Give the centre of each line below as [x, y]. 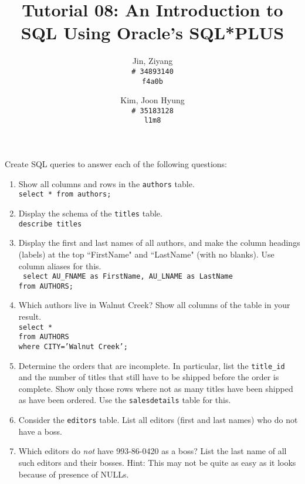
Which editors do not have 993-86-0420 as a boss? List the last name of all [152, 451]
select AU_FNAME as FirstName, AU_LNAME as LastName [128, 277]
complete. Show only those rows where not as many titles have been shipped [156, 388]
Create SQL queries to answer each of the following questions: [116, 164]
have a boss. [40, 431]
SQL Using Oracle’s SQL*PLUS [152, 33]
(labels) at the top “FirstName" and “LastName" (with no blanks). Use [146, 254]
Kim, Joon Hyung [152, 100]
